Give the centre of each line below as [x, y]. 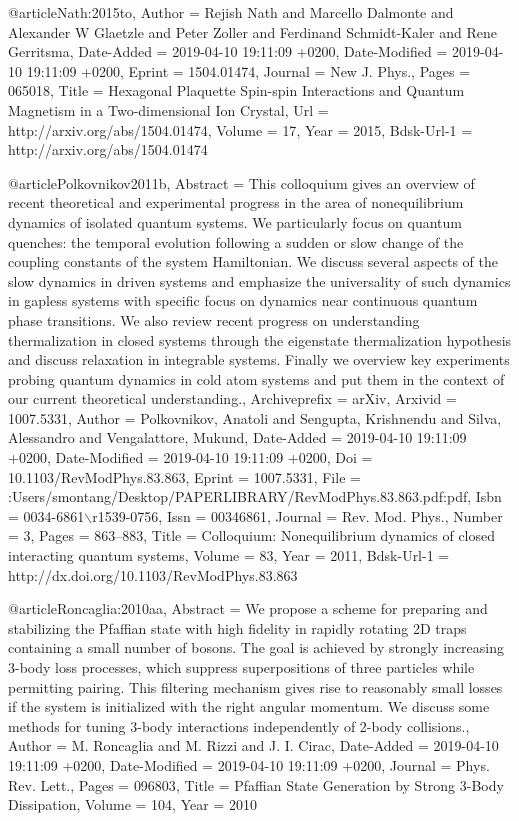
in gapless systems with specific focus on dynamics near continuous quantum [243, 300]
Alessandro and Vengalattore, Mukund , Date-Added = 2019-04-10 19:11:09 [237, 437]
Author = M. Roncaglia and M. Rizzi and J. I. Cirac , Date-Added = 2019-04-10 [253, 745]
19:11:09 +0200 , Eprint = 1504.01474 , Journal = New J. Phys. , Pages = [248, 70]
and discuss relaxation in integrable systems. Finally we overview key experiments [259, 359]
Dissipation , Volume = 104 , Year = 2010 [132, 804]
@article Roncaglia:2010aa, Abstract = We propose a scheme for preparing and [248, 608]
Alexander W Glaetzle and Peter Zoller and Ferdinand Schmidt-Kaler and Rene [252, 31]
